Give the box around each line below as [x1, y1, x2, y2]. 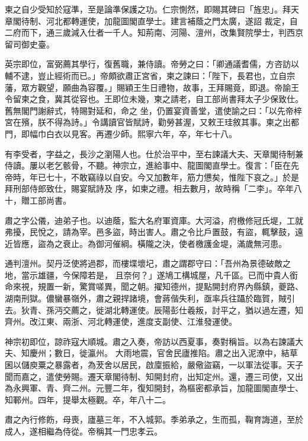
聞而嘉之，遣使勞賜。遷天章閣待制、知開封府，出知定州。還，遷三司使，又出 [5, 370, 303, 382]
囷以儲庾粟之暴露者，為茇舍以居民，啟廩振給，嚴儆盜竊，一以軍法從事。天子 [5, 358, 303, 371]
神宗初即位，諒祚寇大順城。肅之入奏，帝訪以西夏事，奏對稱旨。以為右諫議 [5, 335, 295, 347]
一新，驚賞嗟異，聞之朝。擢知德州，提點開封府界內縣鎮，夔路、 [54, 280, 303, 293]
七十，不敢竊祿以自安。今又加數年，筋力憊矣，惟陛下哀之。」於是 [46, 170, 299, 183]
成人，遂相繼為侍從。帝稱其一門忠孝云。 [5, 425, 162, 437]
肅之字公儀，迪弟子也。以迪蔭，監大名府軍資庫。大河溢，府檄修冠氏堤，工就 [5, 214, 303, 226]
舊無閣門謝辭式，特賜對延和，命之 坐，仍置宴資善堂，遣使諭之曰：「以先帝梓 [5, 104, 302, 116]
